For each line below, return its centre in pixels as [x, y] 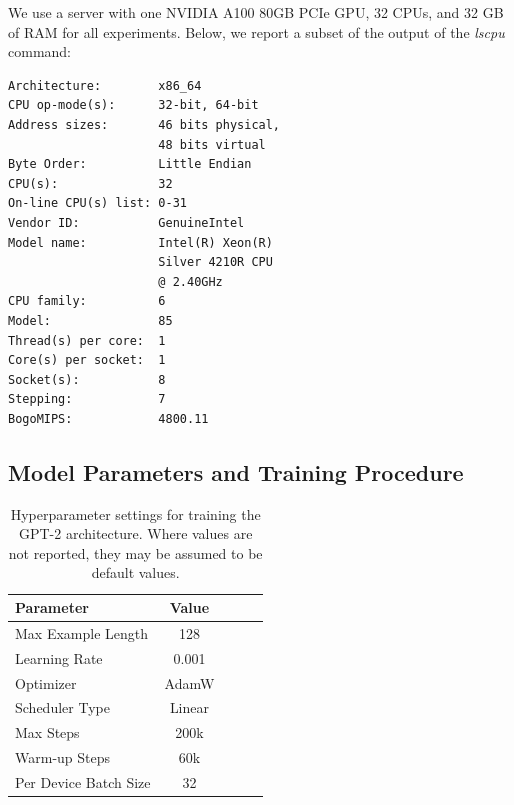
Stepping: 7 [87, 399]
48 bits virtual [212, 144]
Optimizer [46, 682]
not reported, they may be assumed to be [135, 552]
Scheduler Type [62, 707]
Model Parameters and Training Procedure [236, 471]
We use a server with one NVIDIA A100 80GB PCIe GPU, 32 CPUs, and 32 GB [256, 12]
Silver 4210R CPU [215, 262]
